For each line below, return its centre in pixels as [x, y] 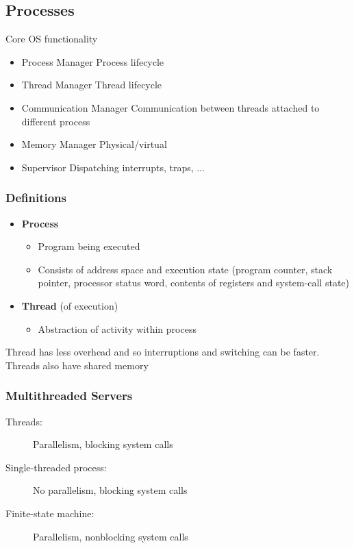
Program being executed [89, 246]
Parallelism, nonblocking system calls [111, 536]
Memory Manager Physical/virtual [94, 144]
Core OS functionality [52, 39]
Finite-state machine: [50, 513]
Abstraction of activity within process [117, 328]
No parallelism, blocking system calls [110, 490]
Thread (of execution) [70, 305]
